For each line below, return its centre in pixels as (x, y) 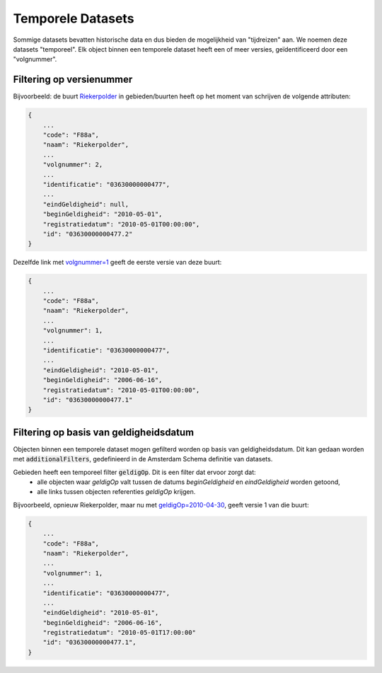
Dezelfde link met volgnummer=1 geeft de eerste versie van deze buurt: (117, 263)
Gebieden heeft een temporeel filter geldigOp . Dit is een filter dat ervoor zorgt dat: (134, 472)
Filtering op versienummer (73, 80)
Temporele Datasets (74, 18)
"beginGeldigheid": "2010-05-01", (103, 214)
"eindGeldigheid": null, (86, 204)
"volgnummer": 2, (73, 165)
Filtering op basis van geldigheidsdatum (104, 432)
